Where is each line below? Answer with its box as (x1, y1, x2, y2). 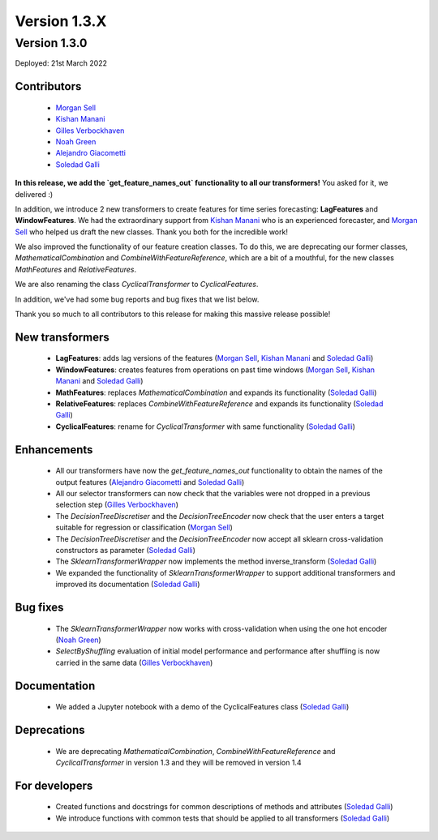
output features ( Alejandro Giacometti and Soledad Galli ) (55, 477, 245, 486)
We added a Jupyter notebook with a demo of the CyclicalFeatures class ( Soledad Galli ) (55, 702, 350, 712)
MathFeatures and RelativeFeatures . (15, 264, 137, 274)
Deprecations (15, 722, 85, 737)
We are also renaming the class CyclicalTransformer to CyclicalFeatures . (15, 280, 259, 289)
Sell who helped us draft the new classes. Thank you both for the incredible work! (15, 227, 288, 237)
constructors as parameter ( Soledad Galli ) (55, 545, 196, 555)
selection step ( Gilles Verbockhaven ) (55, 499, 178, 510)
